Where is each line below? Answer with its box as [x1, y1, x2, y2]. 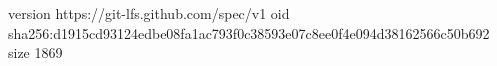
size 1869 [8, 42, 63, 63]
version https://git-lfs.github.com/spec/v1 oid [8, 3, 290, 23]
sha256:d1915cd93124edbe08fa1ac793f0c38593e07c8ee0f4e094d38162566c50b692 [8, 22, 490, 43]
